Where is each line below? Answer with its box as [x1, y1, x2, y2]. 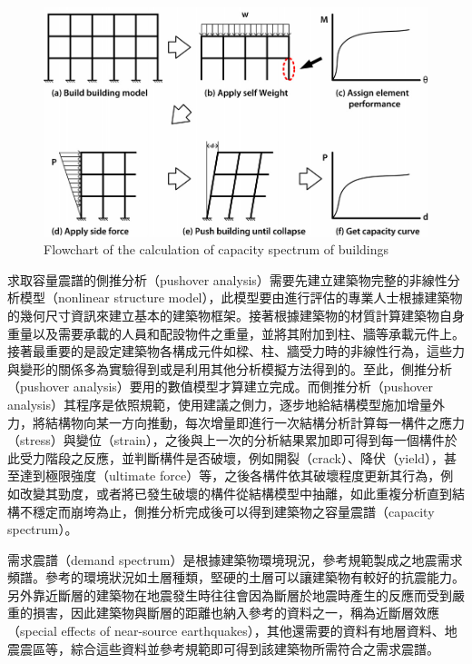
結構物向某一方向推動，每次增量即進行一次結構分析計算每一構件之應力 [44, 412, 465, 431]
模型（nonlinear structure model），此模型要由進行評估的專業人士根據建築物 [19, 288, 463, 307]
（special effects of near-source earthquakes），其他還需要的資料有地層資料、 [7, 621, 445, 640]
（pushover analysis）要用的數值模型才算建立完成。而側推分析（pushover [7, 377, 434, 396]
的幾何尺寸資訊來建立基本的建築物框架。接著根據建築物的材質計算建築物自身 [7, 305, 465, 324]
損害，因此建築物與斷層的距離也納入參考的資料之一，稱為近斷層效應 [32, 603, 439, 622]
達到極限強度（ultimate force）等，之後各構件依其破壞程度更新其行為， [19, 466, 441, 485]
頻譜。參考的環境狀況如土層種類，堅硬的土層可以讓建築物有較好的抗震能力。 [7, 568, 465, 587]
